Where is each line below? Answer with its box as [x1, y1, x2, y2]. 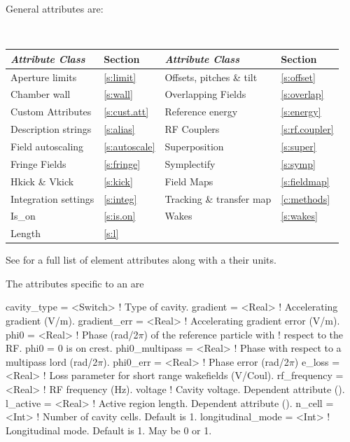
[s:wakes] [281, 208, 318, 223]
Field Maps [164, 173, 213, 188]
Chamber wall [10, 87, 71, 101]
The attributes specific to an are [6, 276, 144, 290]
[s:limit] [104, 69, 136, 84]
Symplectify [164, 156, 216, 171]
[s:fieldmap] [281, 173, 330, 188]
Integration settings [10, 191, 94, 206]
